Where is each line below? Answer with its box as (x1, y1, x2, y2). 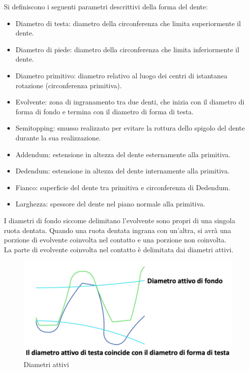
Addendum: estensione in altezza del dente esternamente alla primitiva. (15, 149, 231, 159)
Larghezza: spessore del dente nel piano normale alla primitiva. (15, 199, 205, 209)
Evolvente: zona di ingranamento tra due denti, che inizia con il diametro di (15, 97, 245, 107)
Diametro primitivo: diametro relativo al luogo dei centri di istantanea (15, 70, 228, 80)
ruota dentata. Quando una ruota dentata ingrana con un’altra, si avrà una (4, 225, 231, 235)
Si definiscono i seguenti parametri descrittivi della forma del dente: (4, 1, 208, 11)
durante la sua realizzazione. (15, 132, 101, 142)
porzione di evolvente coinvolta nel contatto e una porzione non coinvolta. (4, 235, 226, 245)
